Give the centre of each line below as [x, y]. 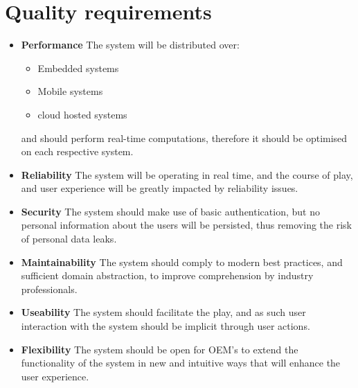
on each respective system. [77, 151]
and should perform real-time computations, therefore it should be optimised [184, 138]
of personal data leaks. [69, 239]
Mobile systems [70, 91]
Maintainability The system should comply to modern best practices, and [182, 262]
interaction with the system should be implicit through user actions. [165, 326]
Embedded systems [78, 68]
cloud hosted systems [82, 114]
